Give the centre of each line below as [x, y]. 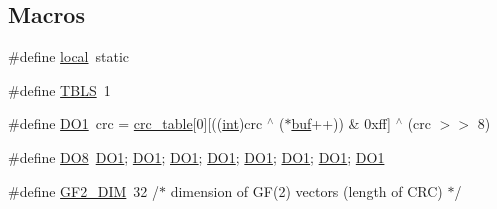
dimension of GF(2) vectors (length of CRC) [306, 190]
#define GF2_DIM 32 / [84, 190]
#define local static [69, 56]
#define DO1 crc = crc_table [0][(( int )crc [135, 123]
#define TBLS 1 [59, 89]
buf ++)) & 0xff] [341, 123]
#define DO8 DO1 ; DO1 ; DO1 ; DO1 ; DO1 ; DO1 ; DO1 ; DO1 [196, 156]
